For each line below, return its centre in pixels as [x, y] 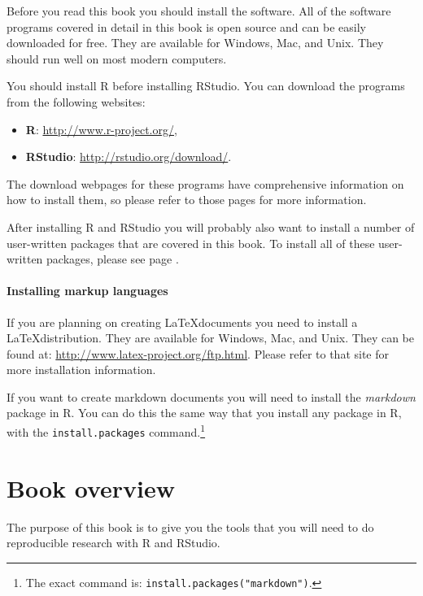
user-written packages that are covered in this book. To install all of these [191, 243]
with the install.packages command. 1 [106, 431]
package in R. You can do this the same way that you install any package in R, [204, 413]
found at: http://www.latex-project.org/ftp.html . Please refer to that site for [198, 353]
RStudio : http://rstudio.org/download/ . [129, 157]
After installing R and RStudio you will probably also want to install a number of [211, 226]
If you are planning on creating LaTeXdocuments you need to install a [182, 322]
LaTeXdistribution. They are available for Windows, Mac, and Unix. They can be [211, 338]
